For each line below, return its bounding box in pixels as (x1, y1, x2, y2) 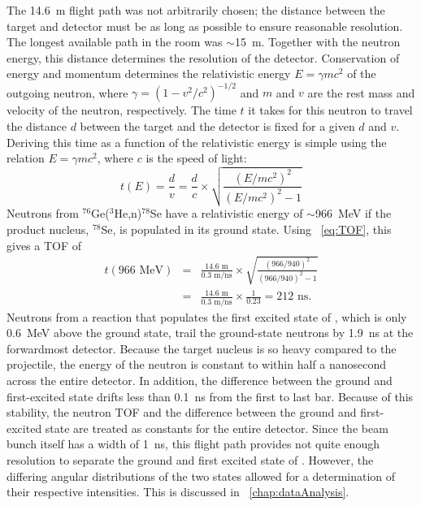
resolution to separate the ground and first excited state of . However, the (7, 451, 374, 468)
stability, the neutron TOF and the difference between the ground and (7, 404, 357, 421)
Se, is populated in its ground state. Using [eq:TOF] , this (101, 220, 392, 237)
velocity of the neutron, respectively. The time (7, 102, 237, 119)
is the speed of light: (145, 149, 247, 167)
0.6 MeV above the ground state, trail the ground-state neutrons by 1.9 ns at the (7, 324, 414, 341)
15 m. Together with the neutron (234, 33, 401, 50)
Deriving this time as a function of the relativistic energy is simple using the (7, 133, 387, 150)
